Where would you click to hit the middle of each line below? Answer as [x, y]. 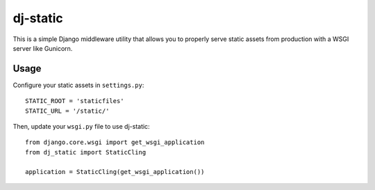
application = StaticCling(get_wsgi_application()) [115, 172]
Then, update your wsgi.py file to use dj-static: [81, 127]
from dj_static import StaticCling [86, 152]
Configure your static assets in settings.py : [78, 85]
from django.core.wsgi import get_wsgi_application [115, 142]
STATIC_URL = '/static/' [67, 111]
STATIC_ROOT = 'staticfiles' [75, 101]
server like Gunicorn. [43, 48]
